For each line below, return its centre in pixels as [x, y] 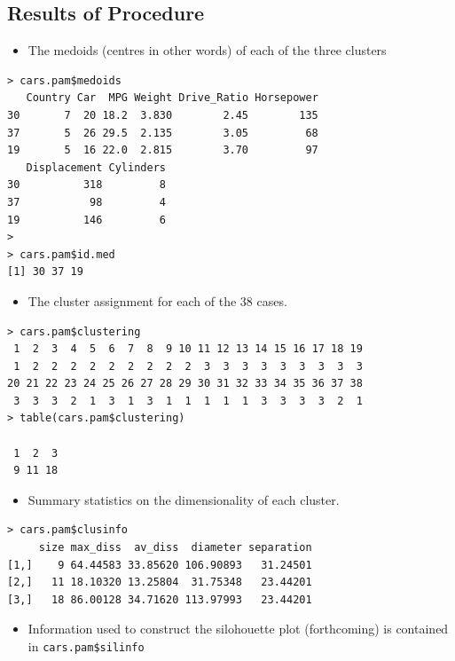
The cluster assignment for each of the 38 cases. [157, 300]
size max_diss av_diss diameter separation [175, 548]
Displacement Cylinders [96, 167]
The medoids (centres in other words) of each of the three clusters [207, 50]
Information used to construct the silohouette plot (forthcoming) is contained [238, 629]
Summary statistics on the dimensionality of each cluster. [184, 499]
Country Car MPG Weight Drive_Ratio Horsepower [172, 98]
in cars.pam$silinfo [86, 646]
